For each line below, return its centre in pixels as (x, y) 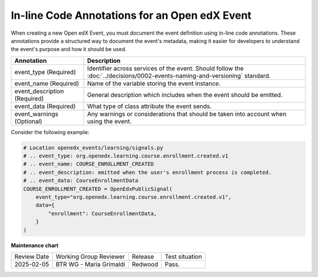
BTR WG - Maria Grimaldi (90, 264)
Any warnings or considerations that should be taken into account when (187, 114)
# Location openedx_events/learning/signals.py (93, 148)
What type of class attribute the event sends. (149, 106)
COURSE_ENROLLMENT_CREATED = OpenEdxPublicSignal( (98, 189)
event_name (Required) (47, 84)
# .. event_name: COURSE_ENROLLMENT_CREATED (89, 164)
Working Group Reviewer (90, 256)
